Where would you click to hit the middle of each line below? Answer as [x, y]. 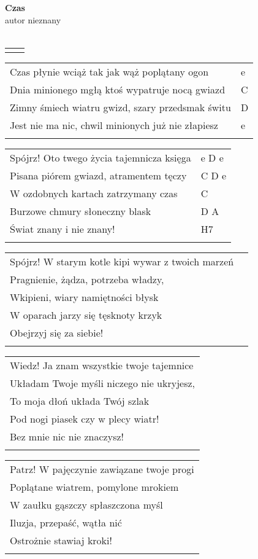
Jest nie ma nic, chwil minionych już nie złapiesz [114, 125]
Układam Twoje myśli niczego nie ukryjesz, [103, 383]
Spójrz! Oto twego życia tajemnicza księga [101, 157]
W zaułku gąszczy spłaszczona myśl [86, 504]
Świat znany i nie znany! [63, 229]
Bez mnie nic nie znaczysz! [67, 436]
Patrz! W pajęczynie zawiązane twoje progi [102, 469]
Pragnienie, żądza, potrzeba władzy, [87, 279]
